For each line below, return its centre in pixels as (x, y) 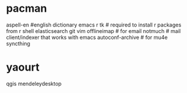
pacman (27, 9)
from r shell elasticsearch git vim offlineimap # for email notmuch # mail (93, 31)
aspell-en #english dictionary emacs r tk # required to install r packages (94, 25)
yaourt (23, 67)
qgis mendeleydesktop (34, 84)
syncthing (18, 44)
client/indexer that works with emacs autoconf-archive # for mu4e (87, 37)
